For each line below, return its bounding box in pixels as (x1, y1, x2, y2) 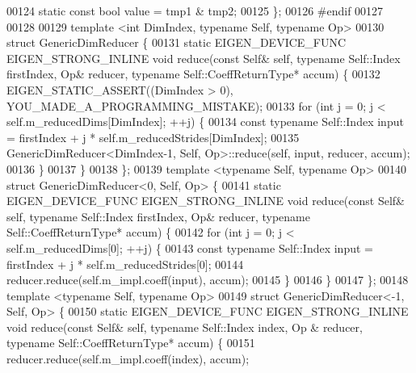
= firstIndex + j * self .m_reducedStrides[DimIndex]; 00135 (6, 128, 300, 145)
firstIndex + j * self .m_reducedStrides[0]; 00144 (6, 255, 244, 272)
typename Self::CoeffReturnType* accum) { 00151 (6, 334, 255, 351)
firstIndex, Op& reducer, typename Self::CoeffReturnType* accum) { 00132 (6, 65, 380, 82)
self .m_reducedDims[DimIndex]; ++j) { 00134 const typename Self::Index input (6, 113, 404, 130)
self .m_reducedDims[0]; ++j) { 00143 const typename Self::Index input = (6, 239, 373, 256)
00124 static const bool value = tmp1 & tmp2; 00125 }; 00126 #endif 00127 (6, 2, 384, 19)
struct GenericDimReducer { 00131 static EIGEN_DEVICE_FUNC (6, 34, 347, 51)
